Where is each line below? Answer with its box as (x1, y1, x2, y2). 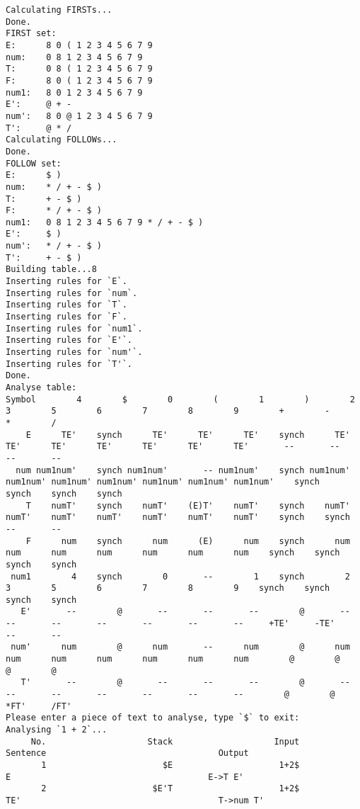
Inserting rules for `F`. (6, 312, 127, 322)
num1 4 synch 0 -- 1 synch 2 (11, 571, 350, 582)
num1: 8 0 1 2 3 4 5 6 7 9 (6, 87, 143, 98)
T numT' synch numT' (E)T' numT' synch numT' (25, 500, 350, 511)
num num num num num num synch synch (6, 548, 340, 558)
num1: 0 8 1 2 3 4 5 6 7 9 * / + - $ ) (6, 217, 204, 227)
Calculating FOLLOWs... (6, 135, 117, 145)
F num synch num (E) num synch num (25, 536, 350, 546)
